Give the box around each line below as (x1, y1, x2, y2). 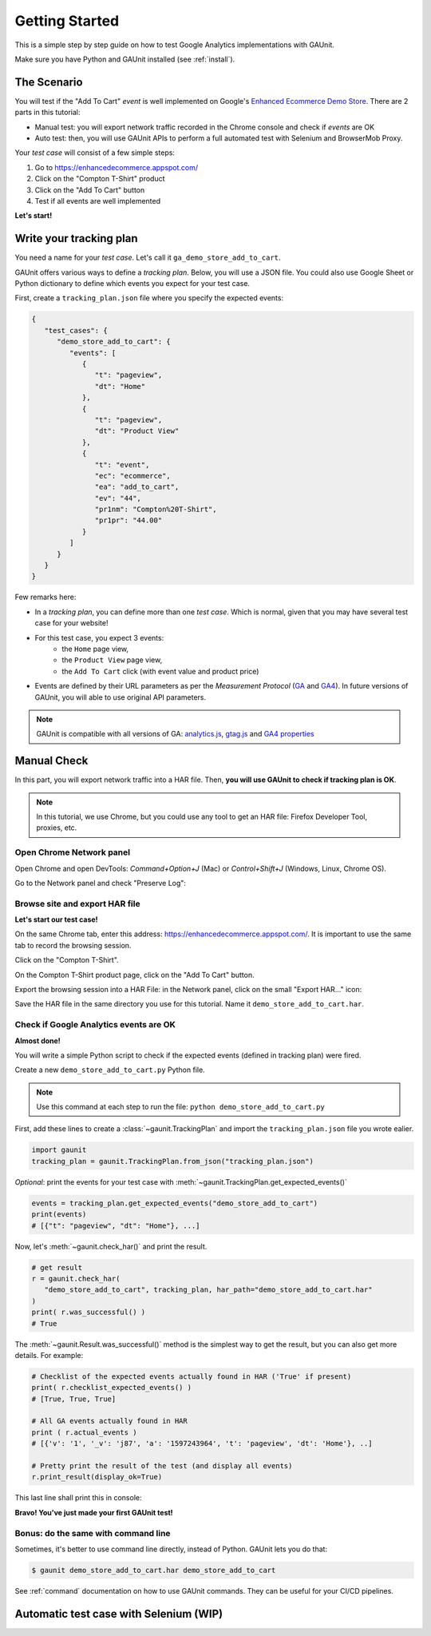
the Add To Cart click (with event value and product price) (61, 666, 259, 676)
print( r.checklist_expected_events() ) (31, 1383, 192, 1392)
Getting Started (14, 12, 120, 30)
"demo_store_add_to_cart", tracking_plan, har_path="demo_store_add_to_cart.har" (44, 1285, 373, 1294)
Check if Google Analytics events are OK (14, 1019, 176, 1030)
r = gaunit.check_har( (31, 1274, 121, 1283)
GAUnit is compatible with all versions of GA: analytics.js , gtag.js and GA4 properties (36, 729, 314, 739)
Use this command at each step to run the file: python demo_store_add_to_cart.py (36, 1102, 325, 1112)
